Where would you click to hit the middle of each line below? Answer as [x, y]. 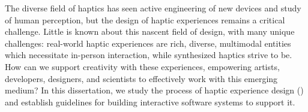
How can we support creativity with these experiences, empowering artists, [142, 66]
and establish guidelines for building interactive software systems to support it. [150, 102]
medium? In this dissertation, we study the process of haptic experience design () [154, 90]
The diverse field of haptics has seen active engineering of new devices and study [153, 8]
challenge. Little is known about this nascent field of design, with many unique [150, 31]
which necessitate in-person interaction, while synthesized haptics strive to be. [149, 55]
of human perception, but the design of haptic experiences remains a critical [145, 19]
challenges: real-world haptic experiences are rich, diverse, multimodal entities [148, 43]
